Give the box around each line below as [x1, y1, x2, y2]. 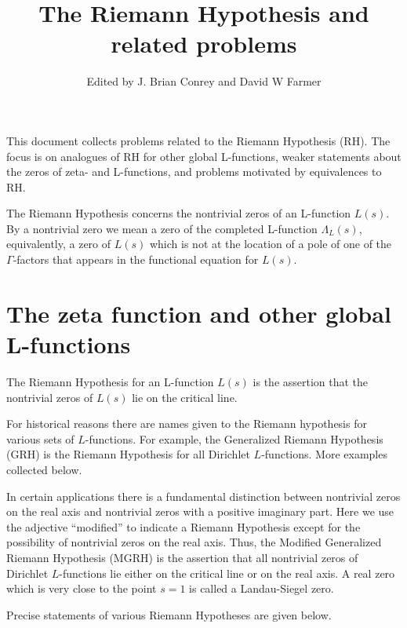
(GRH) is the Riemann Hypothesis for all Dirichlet [6, 446, 250, 462]
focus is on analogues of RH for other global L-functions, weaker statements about [6, 148, 402, 164]
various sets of [6, 430, 74, 447]
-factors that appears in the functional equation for [13, 251, 259, 268]
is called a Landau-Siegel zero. [189, 580, 334, 597]
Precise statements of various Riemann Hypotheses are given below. [6, 606, 332, 623]
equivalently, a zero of [6, 235, 111, 252]
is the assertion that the [253, 373, 369, 389]
